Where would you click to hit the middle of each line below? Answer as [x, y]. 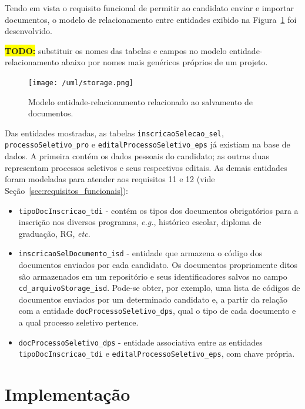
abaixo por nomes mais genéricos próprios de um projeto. [165, 62]
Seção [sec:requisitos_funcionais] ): [66, 190]
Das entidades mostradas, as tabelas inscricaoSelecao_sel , [114, 133]
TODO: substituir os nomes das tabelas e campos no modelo [116, 50]
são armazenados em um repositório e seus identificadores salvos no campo [153, 276]
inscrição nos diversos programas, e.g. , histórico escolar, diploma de [140, 222]
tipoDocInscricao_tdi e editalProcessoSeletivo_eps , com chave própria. [157, 353]
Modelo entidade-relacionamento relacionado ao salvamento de [141, 101]
